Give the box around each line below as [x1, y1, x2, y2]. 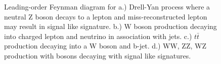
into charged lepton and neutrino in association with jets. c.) [4, 30, 192, 41]
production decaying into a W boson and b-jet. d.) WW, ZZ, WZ [4, 40, 206, 51]
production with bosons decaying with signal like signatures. [4, 50, 191, 60]
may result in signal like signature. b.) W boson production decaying [4, 21, 217, 31]
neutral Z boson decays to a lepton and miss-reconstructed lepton [4, 11, 207, 21]
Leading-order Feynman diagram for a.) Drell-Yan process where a [4, 1, 210, 11]
